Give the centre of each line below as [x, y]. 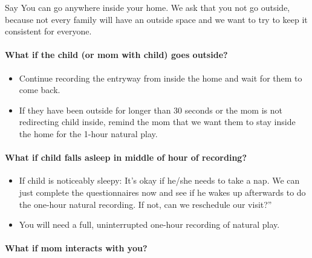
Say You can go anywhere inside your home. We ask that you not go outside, [148, 7]
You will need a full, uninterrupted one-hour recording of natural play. [149, 224]
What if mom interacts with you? [76, 248]
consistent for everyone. [48, 31]
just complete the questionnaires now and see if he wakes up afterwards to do [162, 192]
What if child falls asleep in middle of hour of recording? [126, 157]
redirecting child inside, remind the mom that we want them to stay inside [157, 122]
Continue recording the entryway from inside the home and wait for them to [161, 78]
